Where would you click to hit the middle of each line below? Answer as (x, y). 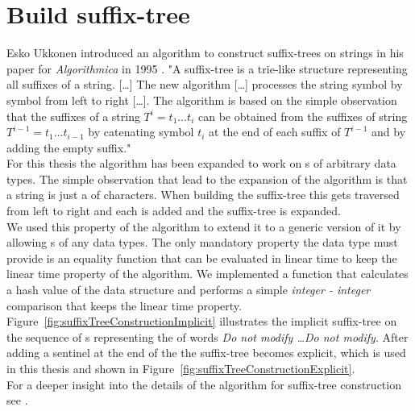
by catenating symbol (141, 132)
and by (389, 132)
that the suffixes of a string (73, 116)
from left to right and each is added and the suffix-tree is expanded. (174, 211)
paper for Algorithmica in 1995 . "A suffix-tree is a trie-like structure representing (207, 68)
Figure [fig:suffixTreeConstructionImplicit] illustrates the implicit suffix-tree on (202, 321)
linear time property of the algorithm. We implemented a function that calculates (207, 274)
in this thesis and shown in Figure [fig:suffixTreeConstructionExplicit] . (181, 368)
